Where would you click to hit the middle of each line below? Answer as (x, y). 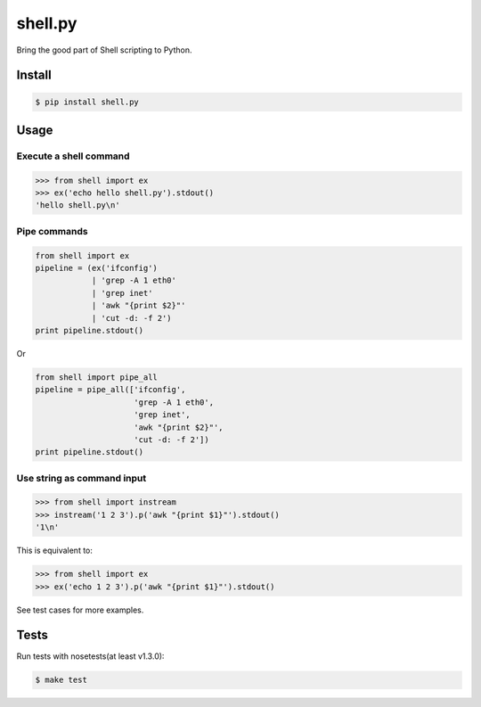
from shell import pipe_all (96, 377)
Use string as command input (82, 478)
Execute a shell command (73, 156)
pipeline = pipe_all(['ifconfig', (110, 390)
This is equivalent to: (55, 551)
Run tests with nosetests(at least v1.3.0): (90, 656)
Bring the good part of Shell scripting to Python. (104, 50)
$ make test (61, 680)
